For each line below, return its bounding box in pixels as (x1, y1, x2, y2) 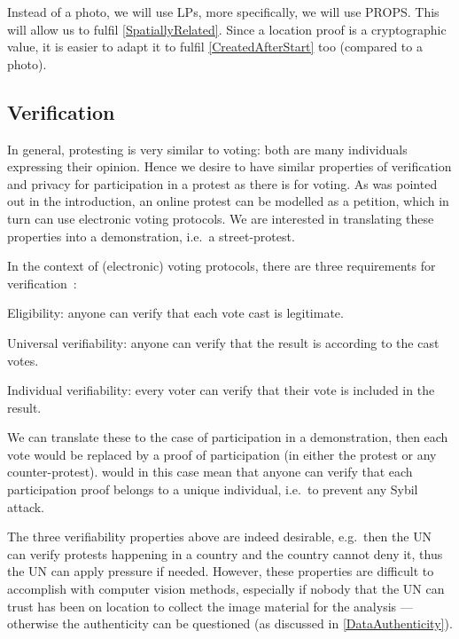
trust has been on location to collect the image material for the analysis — (7, 596, 413, 615)
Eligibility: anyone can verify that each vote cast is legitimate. (7, 304, 344, 322)
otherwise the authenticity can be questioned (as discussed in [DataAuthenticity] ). (7, 614, 453, 633)
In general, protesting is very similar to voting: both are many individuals (7, 139, 408, 158)
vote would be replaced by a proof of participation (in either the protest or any (7, 445, 437, 463)
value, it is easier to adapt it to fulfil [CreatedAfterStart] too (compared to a (7, 37, 423, 56)
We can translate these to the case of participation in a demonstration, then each (7, 428, 448, 446)
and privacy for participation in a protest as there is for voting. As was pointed (7, 174, 438, 193)
